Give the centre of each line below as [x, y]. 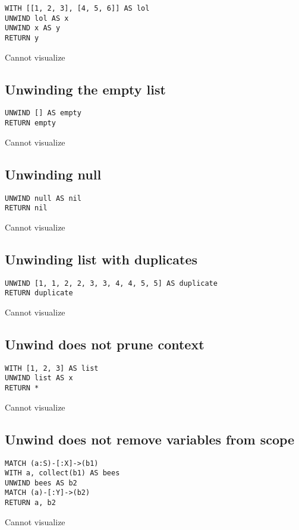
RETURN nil [26, 208]
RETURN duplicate [39, 293]
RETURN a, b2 [30, 503]
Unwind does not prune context [105, 344]
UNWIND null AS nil [43, 198]
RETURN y [22, 38]
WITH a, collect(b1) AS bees [62, 473]
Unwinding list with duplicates [101, 259]
